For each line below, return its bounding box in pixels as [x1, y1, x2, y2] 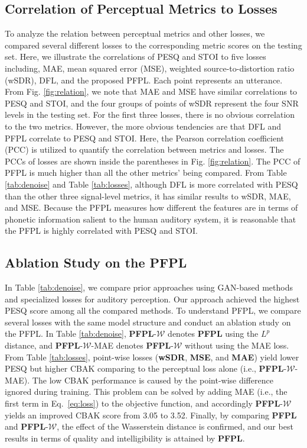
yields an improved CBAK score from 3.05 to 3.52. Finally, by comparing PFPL [5, 408, 297, 421]
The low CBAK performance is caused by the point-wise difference [32, 373, 273, 386]
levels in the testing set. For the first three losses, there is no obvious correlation [5, 108, 295, 121]
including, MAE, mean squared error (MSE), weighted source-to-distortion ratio [5, 62, 295, 74]
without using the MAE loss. [184, 339, 289, 352]
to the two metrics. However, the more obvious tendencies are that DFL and [5, 120, 281, 132]
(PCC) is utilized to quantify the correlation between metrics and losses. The [5, 143, 284, 156]
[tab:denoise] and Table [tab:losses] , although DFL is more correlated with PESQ [5, 178, 298, 190]
